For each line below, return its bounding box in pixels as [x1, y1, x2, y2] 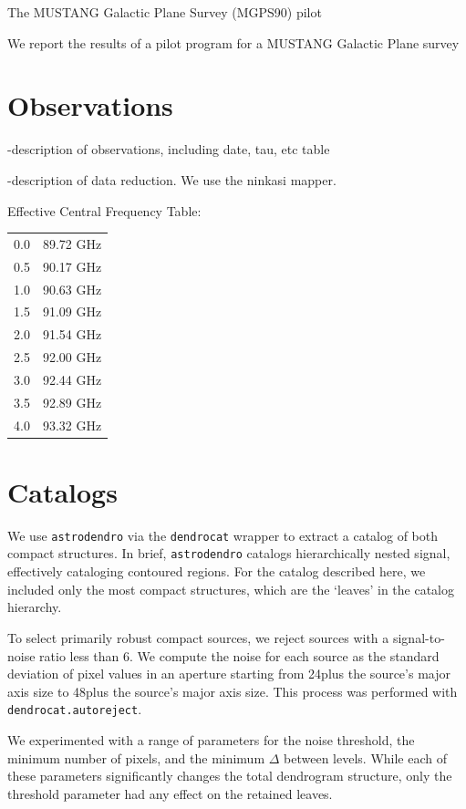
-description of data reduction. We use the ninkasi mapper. [7, 170, 337, 189]
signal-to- [392, 627, 445, 647]
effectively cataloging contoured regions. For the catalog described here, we [7, 562, 426, 581]
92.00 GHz [42, 347, 102, 367]
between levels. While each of [284, 748, 448, 767]
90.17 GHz [42, 256, 102, 275]
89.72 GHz [42, 233, 102, 253]
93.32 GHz [42, 415, 102, 434]
